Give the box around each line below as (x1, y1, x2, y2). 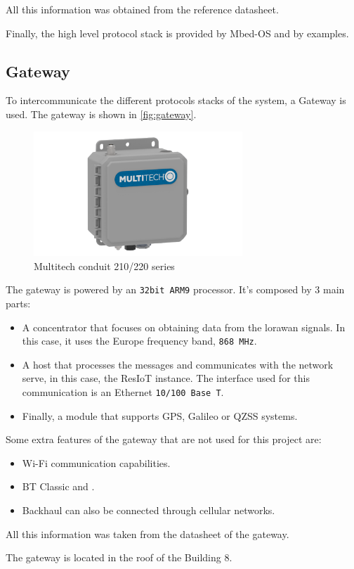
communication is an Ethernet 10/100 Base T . (22, 384, 224, 399)
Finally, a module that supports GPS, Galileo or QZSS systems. (22, 408, 298, 423)
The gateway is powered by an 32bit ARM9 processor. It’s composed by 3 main (6, 282, 345, 297)
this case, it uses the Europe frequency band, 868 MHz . (22, 333, 257, 348)
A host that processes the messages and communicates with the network (22, 357, 334, 371)
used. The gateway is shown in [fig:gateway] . (6, 106, 197, 121)
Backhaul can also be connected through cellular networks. (22, 502, 275, 517)
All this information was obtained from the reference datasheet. (6, 2, 279, 16)
